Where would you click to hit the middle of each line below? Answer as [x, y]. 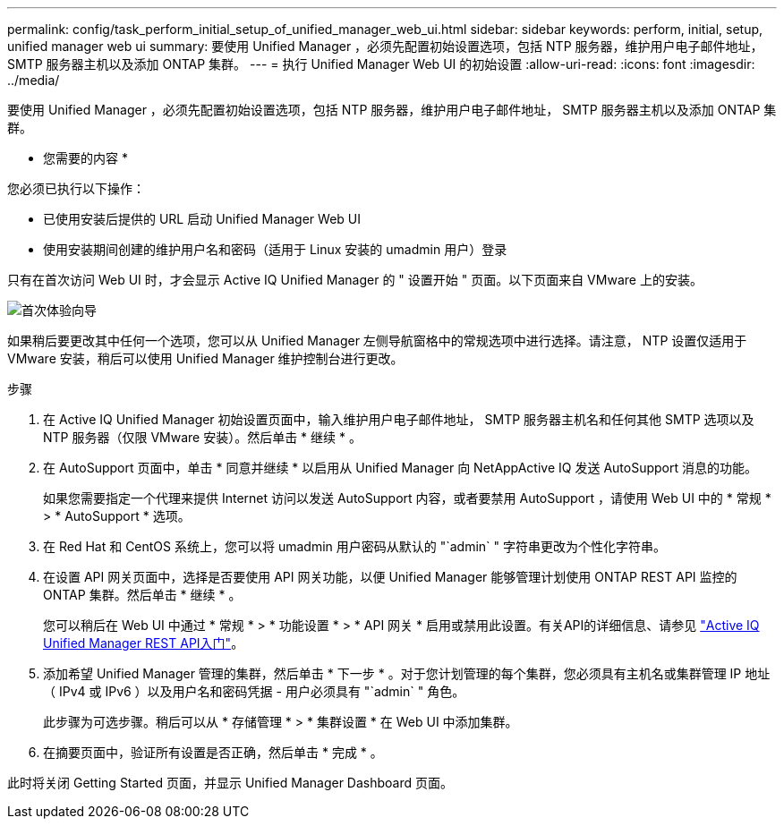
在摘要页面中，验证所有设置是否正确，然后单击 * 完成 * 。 [213, 752]
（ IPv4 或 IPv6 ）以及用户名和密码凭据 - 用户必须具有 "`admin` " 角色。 [254, 691]
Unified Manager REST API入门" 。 [144, 643]
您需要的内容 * [85, 158]
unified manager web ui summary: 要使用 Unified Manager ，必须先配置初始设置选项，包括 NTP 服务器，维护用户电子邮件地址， [385, 46]
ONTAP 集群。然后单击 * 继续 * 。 [142, 595]
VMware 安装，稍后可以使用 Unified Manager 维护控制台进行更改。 [205, 358]
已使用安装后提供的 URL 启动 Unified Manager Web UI [202, 219]
